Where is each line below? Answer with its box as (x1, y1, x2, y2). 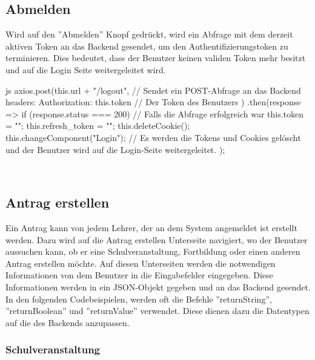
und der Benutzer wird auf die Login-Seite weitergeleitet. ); (5, 143, 225, 155)
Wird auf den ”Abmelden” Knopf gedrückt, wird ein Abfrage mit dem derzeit (5, 28, 293, 41)
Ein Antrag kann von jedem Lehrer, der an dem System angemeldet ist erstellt (5, 221, 297, 234)
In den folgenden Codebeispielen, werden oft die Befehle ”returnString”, (5, 292, 272, 305)
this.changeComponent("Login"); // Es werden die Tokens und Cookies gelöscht (5, 131, 301, 143)
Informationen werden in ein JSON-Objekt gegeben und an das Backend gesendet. (5, 280, 311, 293)
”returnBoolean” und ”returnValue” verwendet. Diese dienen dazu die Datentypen (5, 304, 310, 317)
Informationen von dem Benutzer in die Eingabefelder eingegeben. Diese (5, 269, 273, 281)
